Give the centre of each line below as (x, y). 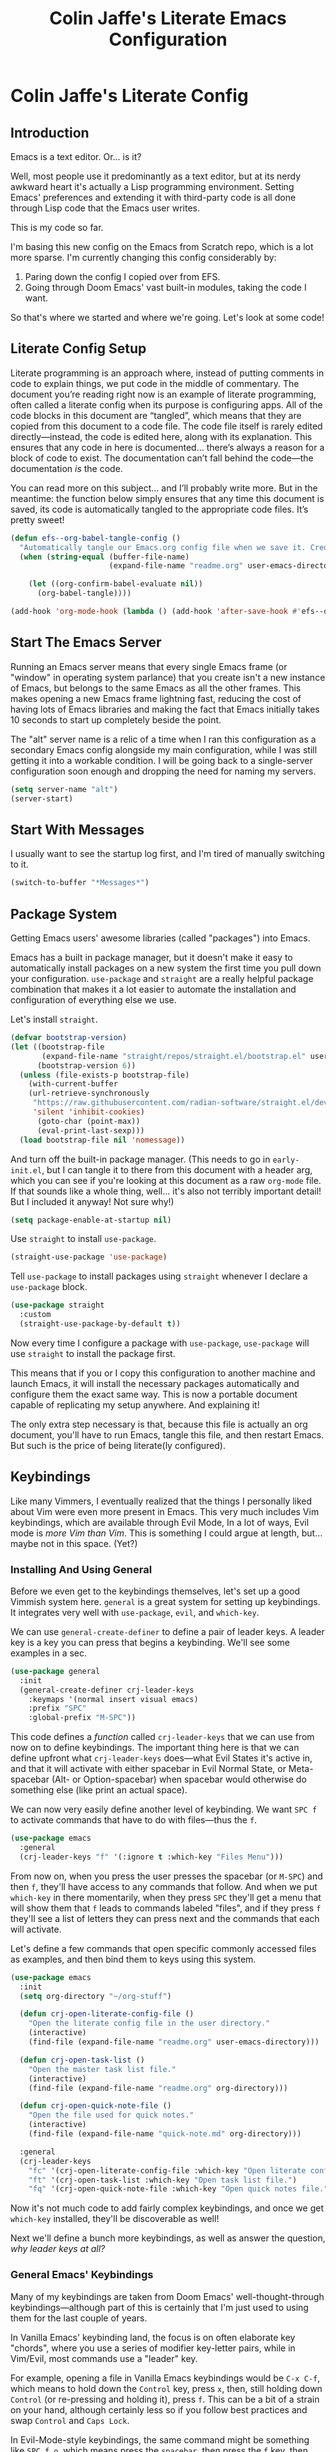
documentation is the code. (66, 468)
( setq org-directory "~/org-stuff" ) (95, 1996)
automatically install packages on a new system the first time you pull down (166, 968)
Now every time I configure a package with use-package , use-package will (160, 1343)
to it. (19, 864)
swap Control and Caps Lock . (70, 2420)
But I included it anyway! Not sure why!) (92, 1201)
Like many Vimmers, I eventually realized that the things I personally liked (161, 1501)
